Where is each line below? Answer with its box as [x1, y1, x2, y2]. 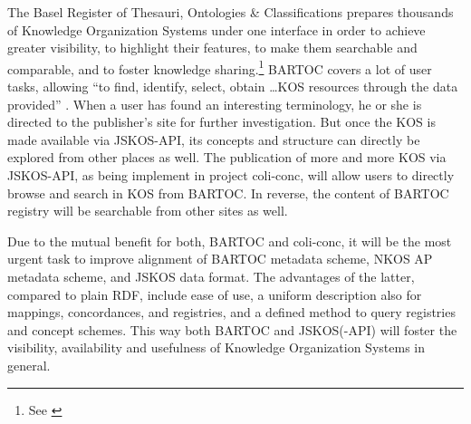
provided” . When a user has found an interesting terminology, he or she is [7, 94, 422, 113]
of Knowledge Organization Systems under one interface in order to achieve [7, 20, 426, 39]
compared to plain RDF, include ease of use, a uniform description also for [7, 284, 422, 304]
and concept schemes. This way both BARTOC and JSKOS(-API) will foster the [7, 320, 457, 339]
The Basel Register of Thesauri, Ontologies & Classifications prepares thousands [7, 3, 454, 21]
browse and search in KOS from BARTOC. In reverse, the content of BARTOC [7, 183, 449, 202]
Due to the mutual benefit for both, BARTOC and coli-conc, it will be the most [7, 231, 452, 250]
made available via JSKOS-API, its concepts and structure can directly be [7, 130, 420, 149]
